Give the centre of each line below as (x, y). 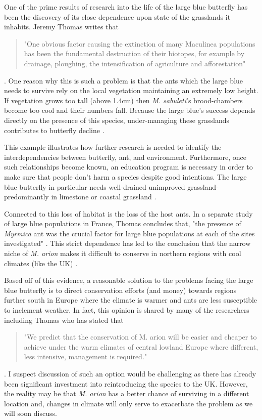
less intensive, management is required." (86, 356)
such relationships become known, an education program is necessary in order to (128, 167)
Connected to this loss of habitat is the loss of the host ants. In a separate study (128, 213)
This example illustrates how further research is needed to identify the (113, 147)
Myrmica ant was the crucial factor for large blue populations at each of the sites (129, 233)
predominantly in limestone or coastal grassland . (80, 197)
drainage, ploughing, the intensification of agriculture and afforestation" (135, 63)
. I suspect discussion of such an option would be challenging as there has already (130, 373)
